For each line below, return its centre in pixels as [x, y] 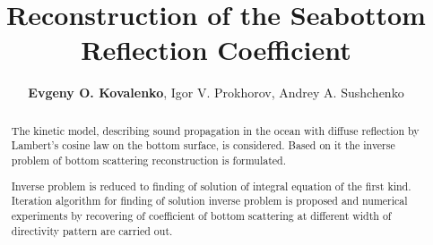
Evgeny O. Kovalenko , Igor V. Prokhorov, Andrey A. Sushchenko [216, 93]
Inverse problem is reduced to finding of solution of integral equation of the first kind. [211, 186]
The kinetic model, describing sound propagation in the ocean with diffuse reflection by [215, 130]
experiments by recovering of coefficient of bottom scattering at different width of [201, 215]
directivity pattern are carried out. [92, 230]
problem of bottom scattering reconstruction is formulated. [149, 161]
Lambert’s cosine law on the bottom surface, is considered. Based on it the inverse [203, 145]
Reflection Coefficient [216, 50]
